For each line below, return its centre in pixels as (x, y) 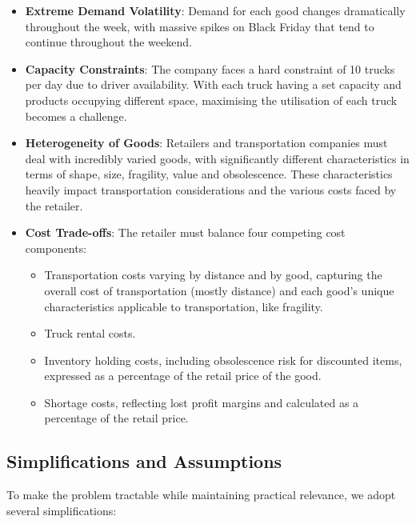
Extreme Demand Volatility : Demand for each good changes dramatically (215, 10)
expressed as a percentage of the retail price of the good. (183, 376)
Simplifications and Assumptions (144, 461)
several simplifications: (62, 510)
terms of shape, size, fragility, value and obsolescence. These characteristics (209, 174)
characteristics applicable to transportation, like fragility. (184, 306)
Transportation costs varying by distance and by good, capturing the (213, 275)
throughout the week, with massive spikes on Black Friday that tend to (200, 26)
